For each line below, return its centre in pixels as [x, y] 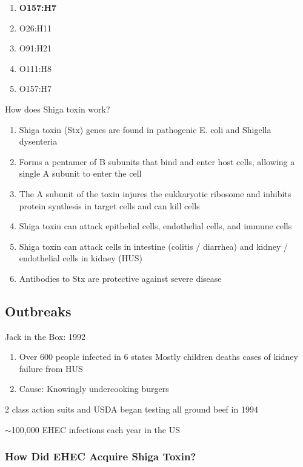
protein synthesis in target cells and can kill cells [109, 205]
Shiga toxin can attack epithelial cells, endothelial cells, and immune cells [155, 226]
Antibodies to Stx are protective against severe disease [120, 278]
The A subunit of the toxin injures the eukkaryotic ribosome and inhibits [155, 193]
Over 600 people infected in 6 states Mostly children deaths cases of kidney [158, 357]
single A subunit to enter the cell [80, 173]
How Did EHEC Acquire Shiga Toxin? [101, 456]
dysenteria [38, 141]
